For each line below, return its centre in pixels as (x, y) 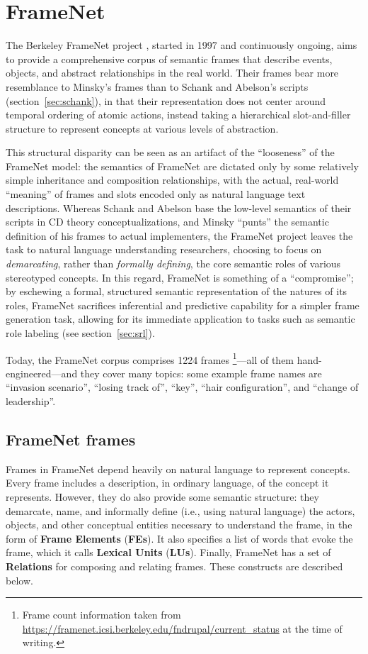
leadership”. (31, 401)
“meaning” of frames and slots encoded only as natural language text (156, 194)
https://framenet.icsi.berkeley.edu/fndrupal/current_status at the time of (182, 628)
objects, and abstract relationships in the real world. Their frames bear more (172, 73)
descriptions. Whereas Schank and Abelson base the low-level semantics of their (179, 207)
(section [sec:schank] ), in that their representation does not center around (166, 100)
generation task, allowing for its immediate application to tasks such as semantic (180, 319)
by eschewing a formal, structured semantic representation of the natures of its (177, 291)
